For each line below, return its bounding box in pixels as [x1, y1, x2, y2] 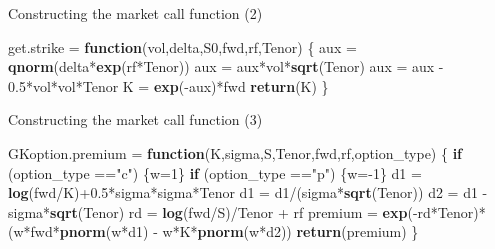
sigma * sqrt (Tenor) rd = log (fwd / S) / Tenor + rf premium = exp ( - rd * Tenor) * [8, 201, 486, 222]
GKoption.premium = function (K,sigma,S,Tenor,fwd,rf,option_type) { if [8, 142, 463, 163]
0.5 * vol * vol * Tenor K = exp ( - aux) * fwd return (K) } [8, 75, 329, 96]
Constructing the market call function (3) [8, 109, 263, 130]
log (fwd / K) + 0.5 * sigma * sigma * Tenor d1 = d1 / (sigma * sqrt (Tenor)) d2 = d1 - [8, 182, 488, 203]
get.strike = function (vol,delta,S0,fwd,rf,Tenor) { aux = [8, 36, 357, 57]
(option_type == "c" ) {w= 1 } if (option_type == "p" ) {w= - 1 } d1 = [8, 162, 422, 183]
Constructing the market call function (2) [8, 3, 263, 23]
